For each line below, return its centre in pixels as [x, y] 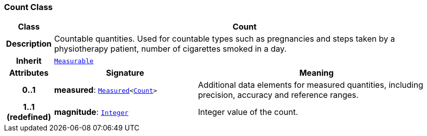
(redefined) [29, 117]
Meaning [317, 73]
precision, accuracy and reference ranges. [278, 95]
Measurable [74, 61]
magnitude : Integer [91, 112]
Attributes [29, 73]
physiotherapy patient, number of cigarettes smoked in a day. [170, 49]
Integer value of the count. [248, 112]
